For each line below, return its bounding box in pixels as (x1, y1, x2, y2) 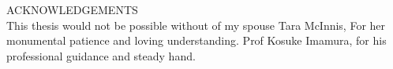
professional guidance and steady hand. (6, 47, 196, 64)
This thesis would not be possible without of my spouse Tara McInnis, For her (6, 16, 386, 33)
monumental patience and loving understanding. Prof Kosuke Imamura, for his (6, 32, 387, 49)
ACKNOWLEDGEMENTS (6, 2, 138, 17)
